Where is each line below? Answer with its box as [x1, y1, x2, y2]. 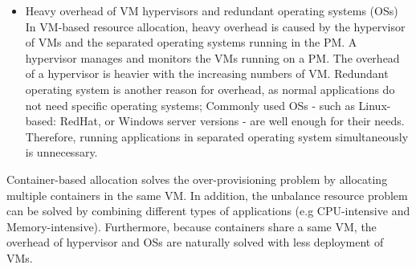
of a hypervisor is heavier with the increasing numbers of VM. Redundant [25, 65, 389, 82]
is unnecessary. [25, 144, 98, 161]
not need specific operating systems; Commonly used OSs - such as [25, 96, 355, 113]
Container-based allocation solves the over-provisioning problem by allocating [6, 170, 388, 187]
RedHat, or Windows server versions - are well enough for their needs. [59, 112, 405, 129]
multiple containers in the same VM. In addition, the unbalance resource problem [6, 186, 408, 203]
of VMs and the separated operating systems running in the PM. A [25, 34, 357, 51]
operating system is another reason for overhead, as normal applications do [25, 80, 395, 97]
